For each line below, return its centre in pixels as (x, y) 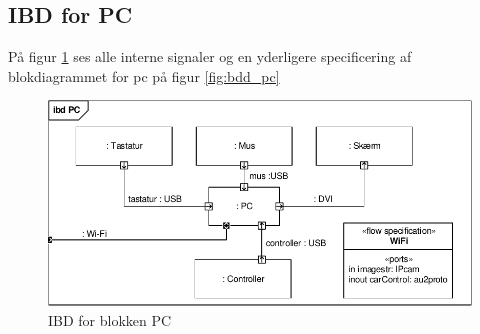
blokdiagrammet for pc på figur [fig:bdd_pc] (144, 75)
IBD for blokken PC (110, 320)
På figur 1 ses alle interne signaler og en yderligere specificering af (210, 56)
